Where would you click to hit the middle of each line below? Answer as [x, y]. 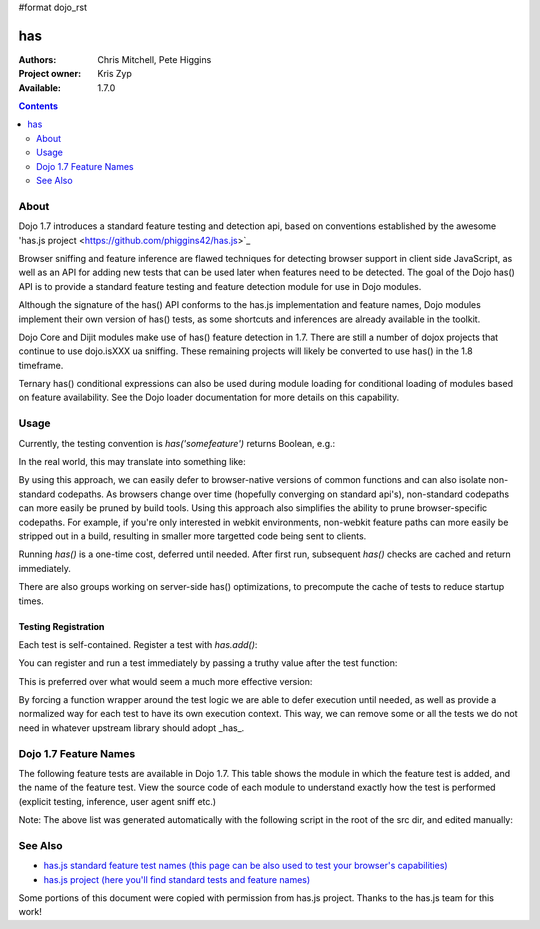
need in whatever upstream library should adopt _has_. [131, 727]
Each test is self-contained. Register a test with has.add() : [138, 644]
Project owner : [50, 74]
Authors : [37, 59]
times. [31, 601]
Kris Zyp [114, 74]
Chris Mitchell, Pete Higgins [154, 59]
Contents [38, 106]
